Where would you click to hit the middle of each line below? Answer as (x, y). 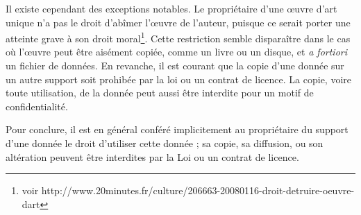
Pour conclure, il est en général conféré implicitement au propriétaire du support (177, 129)
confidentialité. (37, 106)
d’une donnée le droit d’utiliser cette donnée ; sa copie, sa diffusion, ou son (165, 143)
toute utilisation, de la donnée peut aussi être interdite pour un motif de (160, 93)
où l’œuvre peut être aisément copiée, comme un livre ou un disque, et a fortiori (177, 52)
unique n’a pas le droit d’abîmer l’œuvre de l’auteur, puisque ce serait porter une (178, 22)
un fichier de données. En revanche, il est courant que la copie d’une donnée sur (175, 66)
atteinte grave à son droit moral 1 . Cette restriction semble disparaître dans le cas (178, 37)
